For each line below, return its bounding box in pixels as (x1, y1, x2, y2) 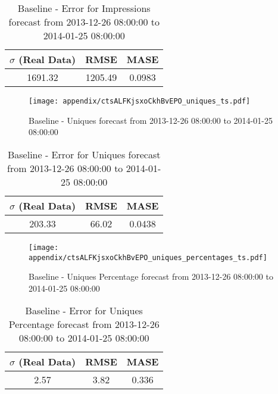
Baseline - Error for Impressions (17, 1, 151, 15)
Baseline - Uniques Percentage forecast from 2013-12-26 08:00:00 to (29, 270, 273, 283)
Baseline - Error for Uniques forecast (7, 147, 161, 161)
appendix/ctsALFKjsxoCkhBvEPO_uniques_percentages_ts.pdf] (29, 253, 267, 262)
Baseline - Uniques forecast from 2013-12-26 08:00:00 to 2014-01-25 (29, 114, 273, 126)
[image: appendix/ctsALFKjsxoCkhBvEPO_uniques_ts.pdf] (29, 97, 251, 105)
